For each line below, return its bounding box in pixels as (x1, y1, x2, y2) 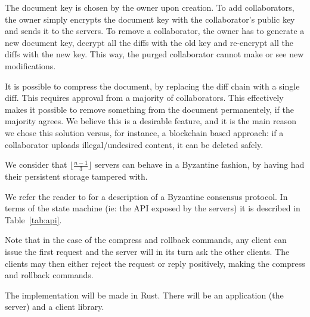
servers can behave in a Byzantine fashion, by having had (94, 158, 305, 171)
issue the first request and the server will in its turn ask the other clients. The (5, 245, 290, 257)
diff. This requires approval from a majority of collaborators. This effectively (5, 91, 284, 104)
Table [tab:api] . (5, 213, 62, 226)
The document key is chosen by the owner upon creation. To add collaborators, (5, 1, 294, 13)
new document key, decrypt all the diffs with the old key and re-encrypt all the (5, 36, 293, 48)
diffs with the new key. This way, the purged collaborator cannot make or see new (5, 48, 304, 60)
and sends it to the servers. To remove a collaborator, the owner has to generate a (5, 24, 305, 37)
